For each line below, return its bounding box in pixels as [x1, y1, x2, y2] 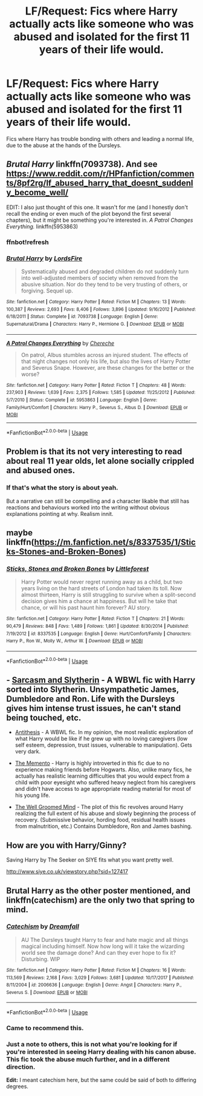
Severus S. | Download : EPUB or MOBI [6, 989, 88, 995]
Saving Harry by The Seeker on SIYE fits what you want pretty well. [6, 856, 174, 863]
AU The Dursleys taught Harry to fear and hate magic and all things [21, 936, 188, 943]
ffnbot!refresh [6, 237, 50, 246]
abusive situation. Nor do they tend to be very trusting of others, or [21, 280, 188, 288]
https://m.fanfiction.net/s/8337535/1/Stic [34, 537, 196, 547]
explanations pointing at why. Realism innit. [6, 510, 114, 517]
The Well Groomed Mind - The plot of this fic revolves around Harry [14, 804, 184, 811]
